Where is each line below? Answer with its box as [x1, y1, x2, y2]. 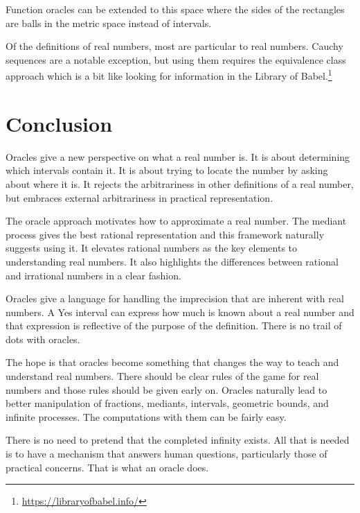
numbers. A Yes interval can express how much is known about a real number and [6, 304, 354, 319]
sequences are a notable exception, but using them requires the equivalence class [6, 52, 346, 67]
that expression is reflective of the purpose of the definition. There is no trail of [6, 318, 342, 333]
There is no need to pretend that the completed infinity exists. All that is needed [6, 433, 350, 447]
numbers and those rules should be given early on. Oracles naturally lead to [6, 382, 327, 397]
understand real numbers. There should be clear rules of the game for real [6, 369, 319, 383]
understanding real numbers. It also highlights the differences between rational [6, 254, 339, 268]
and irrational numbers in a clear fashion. [6, 268, 181, 282]
